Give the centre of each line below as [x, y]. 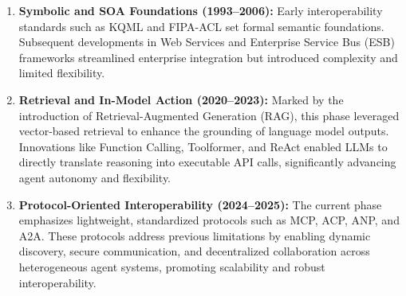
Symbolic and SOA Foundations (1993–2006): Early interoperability [201, 10]
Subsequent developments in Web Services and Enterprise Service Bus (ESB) [207, 42]
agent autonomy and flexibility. [95, 177]
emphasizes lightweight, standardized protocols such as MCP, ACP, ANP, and [209, 220]
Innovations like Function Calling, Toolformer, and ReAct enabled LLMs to [203, 146]
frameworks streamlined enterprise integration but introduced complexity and [208, 57]
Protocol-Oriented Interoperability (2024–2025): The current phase [200, 204]
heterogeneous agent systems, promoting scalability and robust [172, 266]
